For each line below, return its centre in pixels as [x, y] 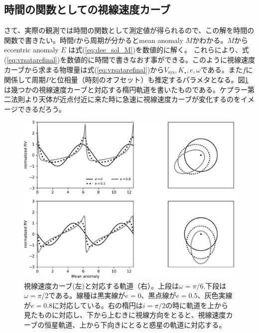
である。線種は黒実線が [87, 295]
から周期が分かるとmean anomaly [130, 40]
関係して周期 [25, 80]
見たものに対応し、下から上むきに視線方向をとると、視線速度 [125, 315]
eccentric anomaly [31, 50]
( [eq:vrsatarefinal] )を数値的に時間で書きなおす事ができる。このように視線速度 [129, 59]
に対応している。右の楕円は [98, 305]
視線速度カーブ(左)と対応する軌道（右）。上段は [102, 285]
